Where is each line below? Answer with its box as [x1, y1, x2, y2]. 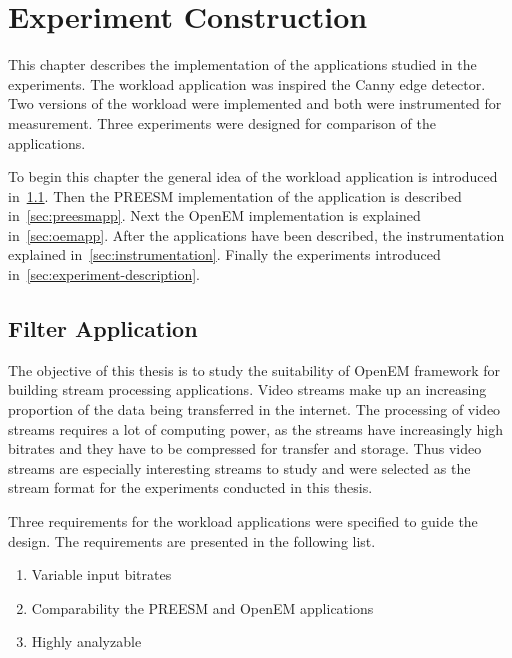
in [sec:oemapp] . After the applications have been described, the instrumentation [8, 224, 505, 245]
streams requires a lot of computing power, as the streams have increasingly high [8, 418, 504, 439]
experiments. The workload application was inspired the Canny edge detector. [8, 73, 486, 94]
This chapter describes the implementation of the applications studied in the [8, 54, 477, 75]
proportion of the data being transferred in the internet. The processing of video [8, 399, 501, 420]
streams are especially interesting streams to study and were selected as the [8, 457, 471, 478]
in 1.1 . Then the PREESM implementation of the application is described [8, 185, 462, 206]
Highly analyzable [31, 631, 142, 652]
